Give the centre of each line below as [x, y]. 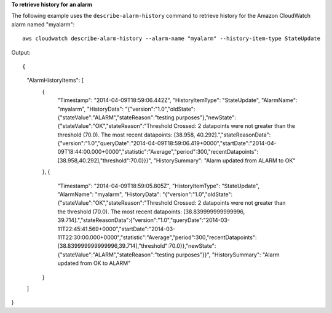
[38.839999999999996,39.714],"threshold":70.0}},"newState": [137, 246]
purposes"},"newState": [206, 117]
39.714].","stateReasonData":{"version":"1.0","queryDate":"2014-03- [144, 220]
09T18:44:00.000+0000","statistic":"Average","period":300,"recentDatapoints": [158, 152]
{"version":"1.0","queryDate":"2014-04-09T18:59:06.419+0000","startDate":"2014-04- [167, 143]
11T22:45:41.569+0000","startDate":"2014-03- [117, 229]
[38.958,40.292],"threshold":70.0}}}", [105, 160]
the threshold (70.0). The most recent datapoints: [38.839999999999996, [151, 212]
